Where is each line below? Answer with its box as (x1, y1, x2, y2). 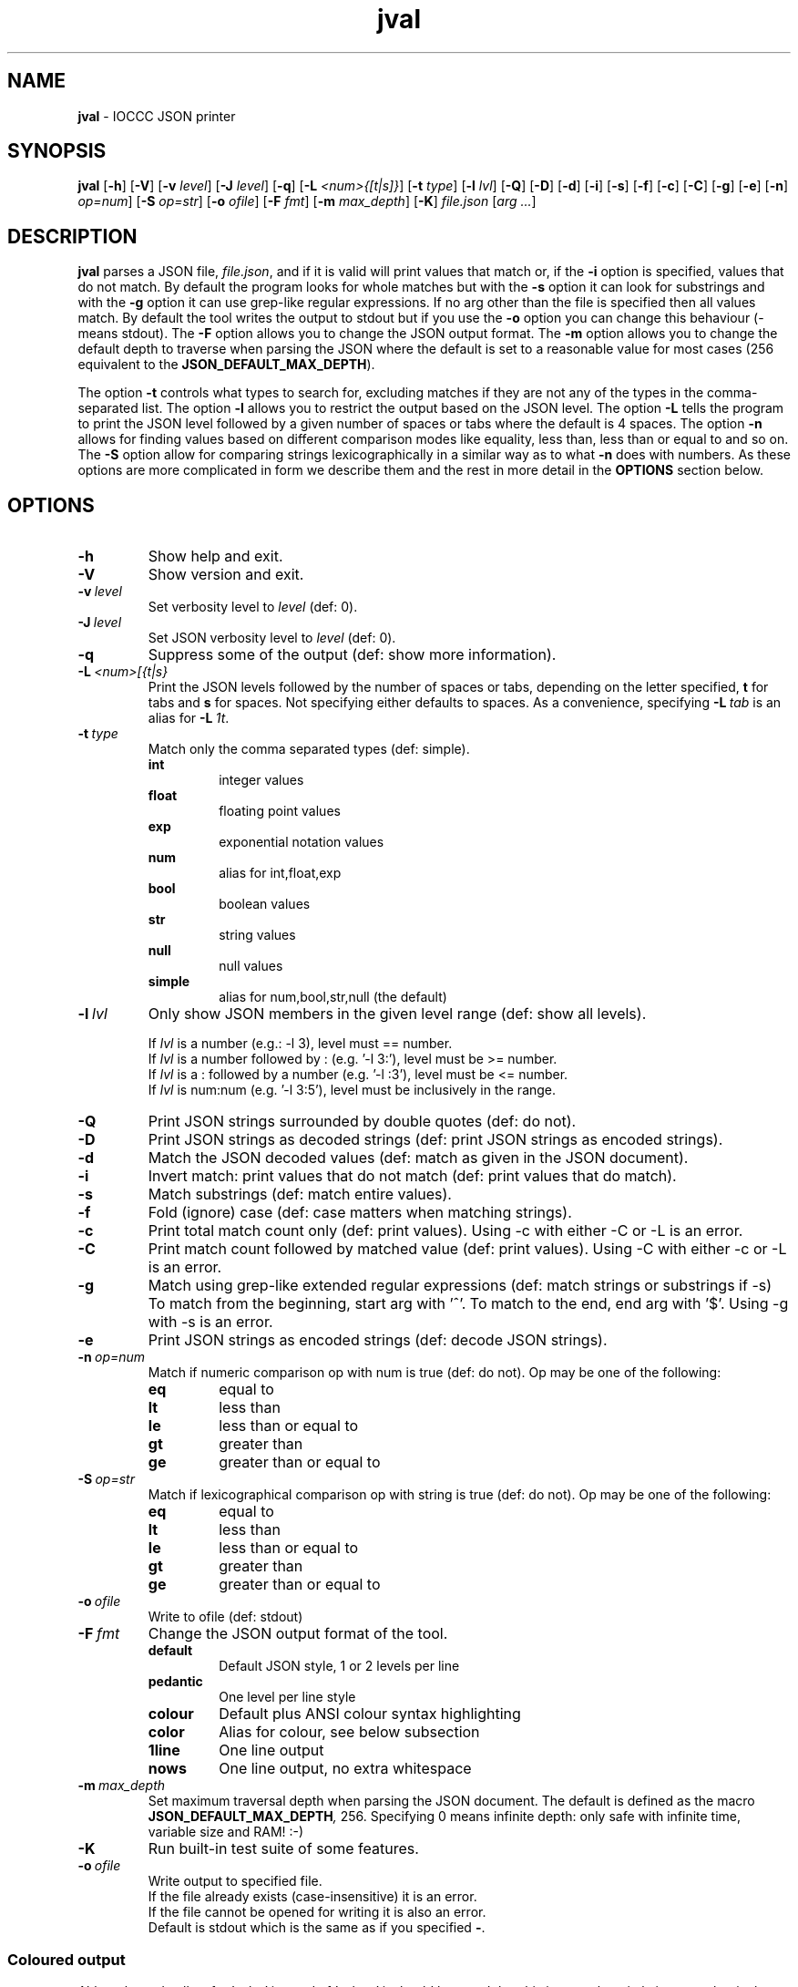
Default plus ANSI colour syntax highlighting (219, 1704, 521, 1724)
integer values (219, 772, 304, 788)
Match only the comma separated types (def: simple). (148, 741, 470, 757)
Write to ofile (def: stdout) (148, 1609, 303, 1625)
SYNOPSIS (7, 139, 107, 163)
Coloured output (7, 1950, 126, 1969)
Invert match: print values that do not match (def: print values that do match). (148, 1167, 677, 1186)
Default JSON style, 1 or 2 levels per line (219, 1658, 460, 1674)
